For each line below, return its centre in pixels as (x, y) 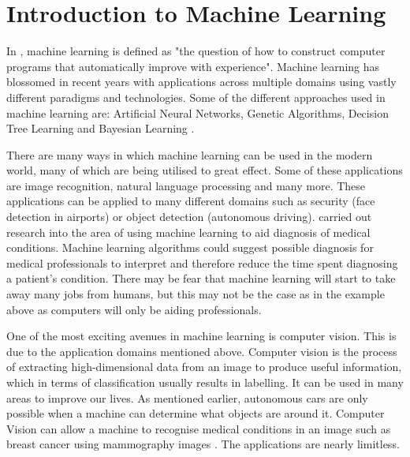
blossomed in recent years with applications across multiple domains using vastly (201, 82)
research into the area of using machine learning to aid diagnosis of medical (188, 232)
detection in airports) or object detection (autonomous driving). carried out (189, 217)
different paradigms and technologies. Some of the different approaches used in (196, 97)
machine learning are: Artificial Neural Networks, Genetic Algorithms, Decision (198, 112)
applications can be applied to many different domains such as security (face (191, 201)
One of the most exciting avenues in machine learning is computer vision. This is (201, 336)
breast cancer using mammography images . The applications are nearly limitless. (203, 444)
